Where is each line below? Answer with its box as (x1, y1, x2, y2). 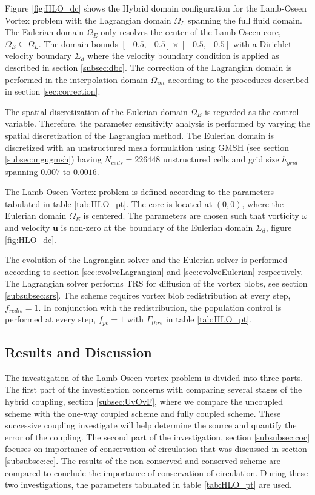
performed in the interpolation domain (5, 73, 148, 85)
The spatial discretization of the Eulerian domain (5, 105, 188, 118)
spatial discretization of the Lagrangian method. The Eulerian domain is (5, 128, 274, 141)
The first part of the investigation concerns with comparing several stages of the (5, 383, 302, 396)
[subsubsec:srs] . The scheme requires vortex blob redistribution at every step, (5, 288, 291, 301)
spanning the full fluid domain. (188, 13, 302, 26)
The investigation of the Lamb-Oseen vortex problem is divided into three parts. (5, 371, 303, 384)
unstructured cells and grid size (162, 153, 279, 165)
